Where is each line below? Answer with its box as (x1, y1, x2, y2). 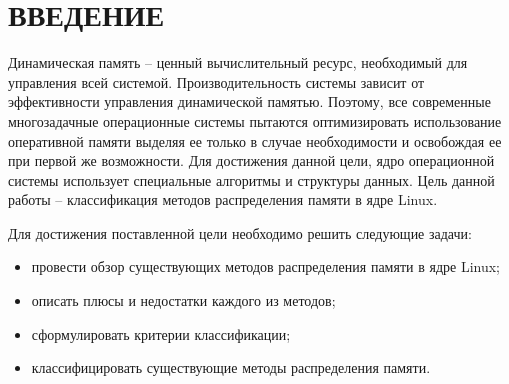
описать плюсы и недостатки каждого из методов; (31, 290, 336, 311)
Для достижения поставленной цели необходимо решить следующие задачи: (8, 222, 472, 243)
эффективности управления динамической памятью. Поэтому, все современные (8, 91, 491, 112)
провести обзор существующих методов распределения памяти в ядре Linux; (31, 256, 500, 277)
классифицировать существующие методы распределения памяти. (31, 357, 431, 378)
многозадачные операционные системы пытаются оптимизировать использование (8, 110, 502, 131)
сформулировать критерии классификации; (31, 323, 291, 344)
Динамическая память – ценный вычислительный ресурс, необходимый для (8, 52, 468, 73)
